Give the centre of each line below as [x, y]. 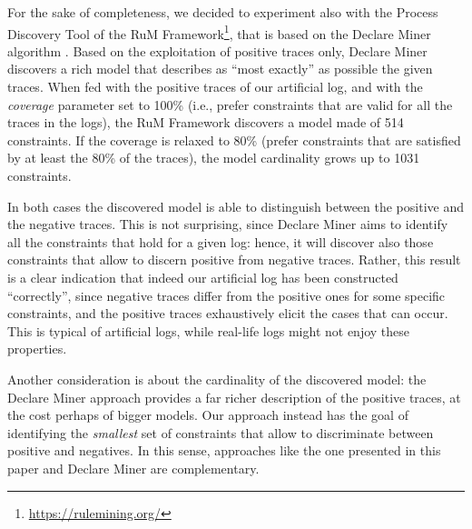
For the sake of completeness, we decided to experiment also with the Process [223, 12]
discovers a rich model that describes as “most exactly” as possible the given [220, 69]
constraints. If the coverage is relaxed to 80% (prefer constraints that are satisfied [234, 140]
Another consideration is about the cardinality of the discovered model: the [217, 379]
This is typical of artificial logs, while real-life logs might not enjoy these [209, 330]
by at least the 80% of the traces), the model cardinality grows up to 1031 [214, 158]
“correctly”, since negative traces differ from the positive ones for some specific [226, 295]
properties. [37, 349]
